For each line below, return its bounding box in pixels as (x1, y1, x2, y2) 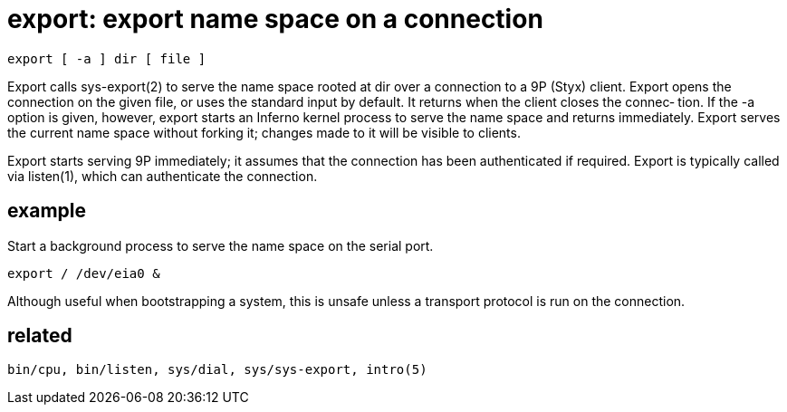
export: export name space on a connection (7, 4, 543, 34)
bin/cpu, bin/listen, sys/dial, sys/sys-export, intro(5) (7, 362, 427, 378)
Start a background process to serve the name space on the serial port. (7, 237, 434, 254)
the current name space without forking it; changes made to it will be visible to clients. (7, 124, 521, 140)
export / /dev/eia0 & (7, 265, 160, 281)
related (7, 324, 72, 348)
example (7, 199, 87, 223)
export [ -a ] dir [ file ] (7, 51, 206, 66)
